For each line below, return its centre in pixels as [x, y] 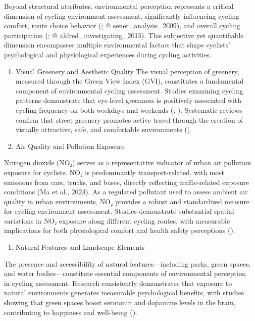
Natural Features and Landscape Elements [80, 247]
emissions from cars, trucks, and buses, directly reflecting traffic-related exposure [127, 182]
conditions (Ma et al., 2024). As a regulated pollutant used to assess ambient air [126, 192]
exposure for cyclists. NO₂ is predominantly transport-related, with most [114, 172]
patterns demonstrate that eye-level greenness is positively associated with [128, 100]
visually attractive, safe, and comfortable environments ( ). [104, 129]
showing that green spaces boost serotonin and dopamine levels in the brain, [120, 302]
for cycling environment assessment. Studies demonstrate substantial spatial [119, 211]
